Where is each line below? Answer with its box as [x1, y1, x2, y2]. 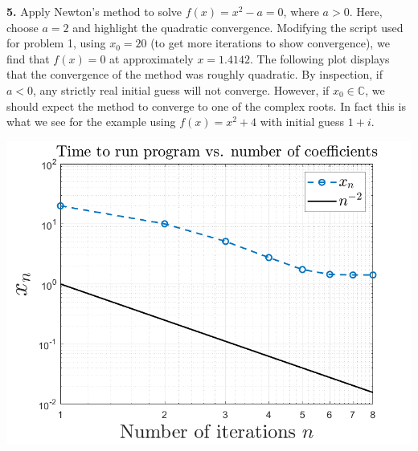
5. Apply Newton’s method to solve [6, 3, 182, 19]
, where [283, 3, 319, 19]
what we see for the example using [6, 113, 176, 130]
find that [6, 50, 50, 67]
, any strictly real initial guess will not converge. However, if [33, 81, 330, 98]
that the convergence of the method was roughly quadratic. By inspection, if [6, 66, 383, 83]
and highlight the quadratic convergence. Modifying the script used [72, 18, 404, 35]
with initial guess [260, 113, 345, 130]
